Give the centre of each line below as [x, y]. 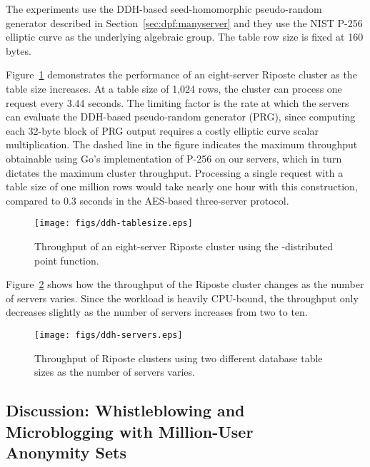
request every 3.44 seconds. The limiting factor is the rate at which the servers [177, 102]
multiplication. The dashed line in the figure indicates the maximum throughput [182, 144]
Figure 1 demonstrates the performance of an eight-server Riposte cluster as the [181, 75]
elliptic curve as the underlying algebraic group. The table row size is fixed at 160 [185, 37]
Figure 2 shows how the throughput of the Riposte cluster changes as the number [185, 284]
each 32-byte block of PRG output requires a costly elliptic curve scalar [162, 130]
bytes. [19, 50]
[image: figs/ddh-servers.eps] [109, 335]
